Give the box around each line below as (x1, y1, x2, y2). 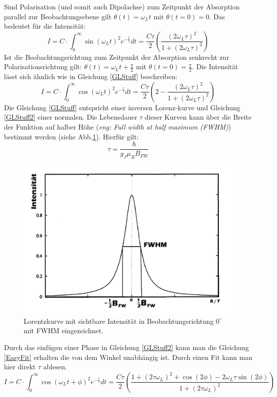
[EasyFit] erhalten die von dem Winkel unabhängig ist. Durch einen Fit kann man (4, 352, 252, 362)
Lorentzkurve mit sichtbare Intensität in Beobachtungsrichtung (24, 315, 214, 326)
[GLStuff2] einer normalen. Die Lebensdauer (4, 112, 138, 122)
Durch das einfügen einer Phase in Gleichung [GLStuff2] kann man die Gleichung (4, 342, 249, 352)
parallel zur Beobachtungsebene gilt (4, 11, 112, 21)
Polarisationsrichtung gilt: (4, 61, 82, 72)
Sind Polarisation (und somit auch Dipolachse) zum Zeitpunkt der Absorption (4, 1, 240, 11)
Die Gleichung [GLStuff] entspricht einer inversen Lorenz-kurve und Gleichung (4, 102, 241, 112)
